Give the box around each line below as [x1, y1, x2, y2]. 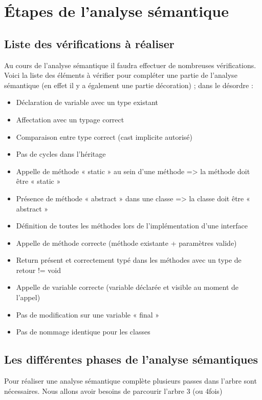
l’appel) [16, 292, 40, 303]
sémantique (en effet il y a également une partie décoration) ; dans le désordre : [4, 79, 253, 90]
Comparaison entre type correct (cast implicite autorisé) [16, 131, 192, 142]
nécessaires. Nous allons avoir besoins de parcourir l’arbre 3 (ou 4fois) [4, 385, 223, 396]
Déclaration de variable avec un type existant [16, 97, 159, 108]
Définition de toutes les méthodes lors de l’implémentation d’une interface [16, 220, 248, 231]
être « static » [16, 176, 61, 186]
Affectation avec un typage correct [16, 114, 124, 124]
